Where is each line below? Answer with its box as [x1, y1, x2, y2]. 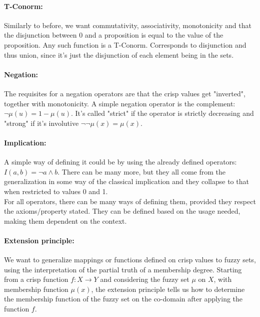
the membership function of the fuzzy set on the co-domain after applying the [4, 293, 243, 304]
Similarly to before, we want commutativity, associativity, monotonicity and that [4, 20, 251, 30]
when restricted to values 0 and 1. [4, 186, 108, 196]
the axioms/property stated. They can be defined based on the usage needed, [4, 206, 240, 216]
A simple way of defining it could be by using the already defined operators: [4, 156, 237, 167]
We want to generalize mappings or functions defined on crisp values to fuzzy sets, [4, 254, 256, 265]
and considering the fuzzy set [100, 274, 189, 284]
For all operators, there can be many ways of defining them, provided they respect [4, 196, 256, 206]
